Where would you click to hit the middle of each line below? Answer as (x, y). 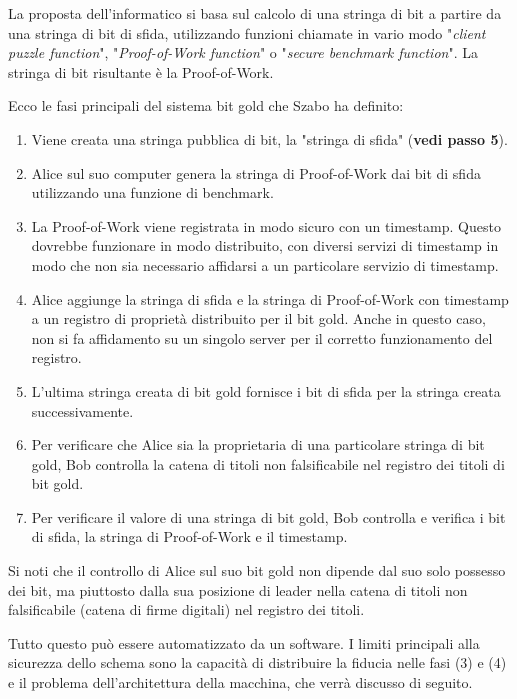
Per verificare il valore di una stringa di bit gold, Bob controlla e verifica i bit (268, 516)
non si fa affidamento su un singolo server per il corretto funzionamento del (262, 337)
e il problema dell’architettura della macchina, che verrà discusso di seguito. (240, 682)
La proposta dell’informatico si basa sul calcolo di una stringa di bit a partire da (255, 13)
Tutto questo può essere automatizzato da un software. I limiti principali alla (244, 642)
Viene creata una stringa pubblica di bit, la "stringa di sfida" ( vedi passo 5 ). (269, 138)
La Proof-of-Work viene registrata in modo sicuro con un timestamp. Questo (266, 225)
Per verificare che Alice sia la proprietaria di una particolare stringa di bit (258, 444)
